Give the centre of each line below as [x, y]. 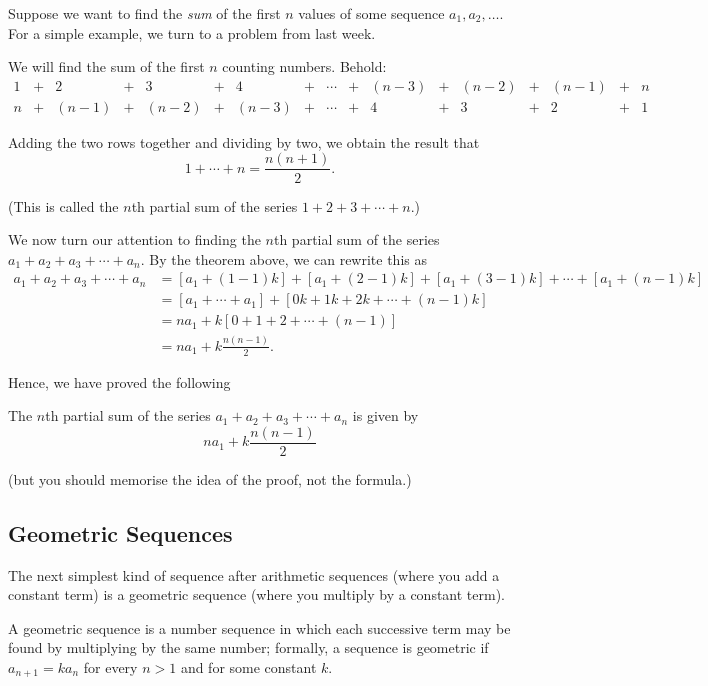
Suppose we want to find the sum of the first [144, 13]
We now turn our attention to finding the [134, 239]
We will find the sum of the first [106, 66]
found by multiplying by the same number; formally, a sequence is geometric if [248, 647]
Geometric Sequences [120, 532]
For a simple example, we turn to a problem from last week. [192, 32]
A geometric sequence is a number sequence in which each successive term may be [259, 627]
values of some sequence [371, 13]
